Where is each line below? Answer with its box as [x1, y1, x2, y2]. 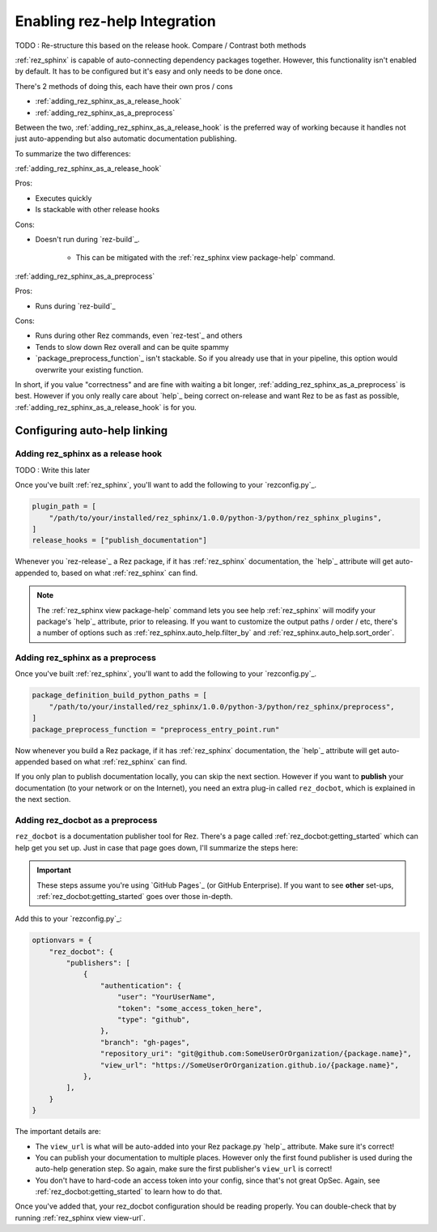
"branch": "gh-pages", [100, 1038, 190, 1047]
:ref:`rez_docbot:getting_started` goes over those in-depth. [36, 891, 233, 901]
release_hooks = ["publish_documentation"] [32, 535, 208, 545]
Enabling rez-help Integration [15, 12, 216, 30]
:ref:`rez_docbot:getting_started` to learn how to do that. [35, 1187, 223, 1196]
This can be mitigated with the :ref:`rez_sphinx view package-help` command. [75, 253, 336, 262]
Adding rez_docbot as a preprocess [15, 814, 158, 825]
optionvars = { [32, 936, 92, 945]
